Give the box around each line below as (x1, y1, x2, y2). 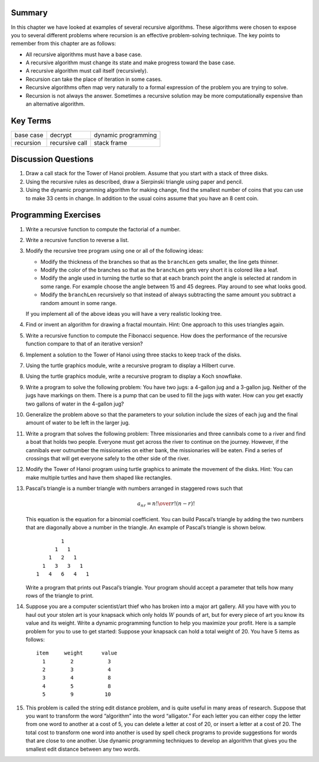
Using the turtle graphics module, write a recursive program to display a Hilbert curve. (25, 362, 236, 369)
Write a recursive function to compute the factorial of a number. (25, 225, 181, 233)
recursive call (50, 139, 88, 147)
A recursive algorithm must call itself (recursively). (25, 67, 148, 74)
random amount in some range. (40, 299, 118, 306)
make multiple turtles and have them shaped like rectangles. (25, 474, 172, 481)
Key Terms (11, 116, 51, 126)
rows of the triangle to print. (25, 592, 94, 599)
